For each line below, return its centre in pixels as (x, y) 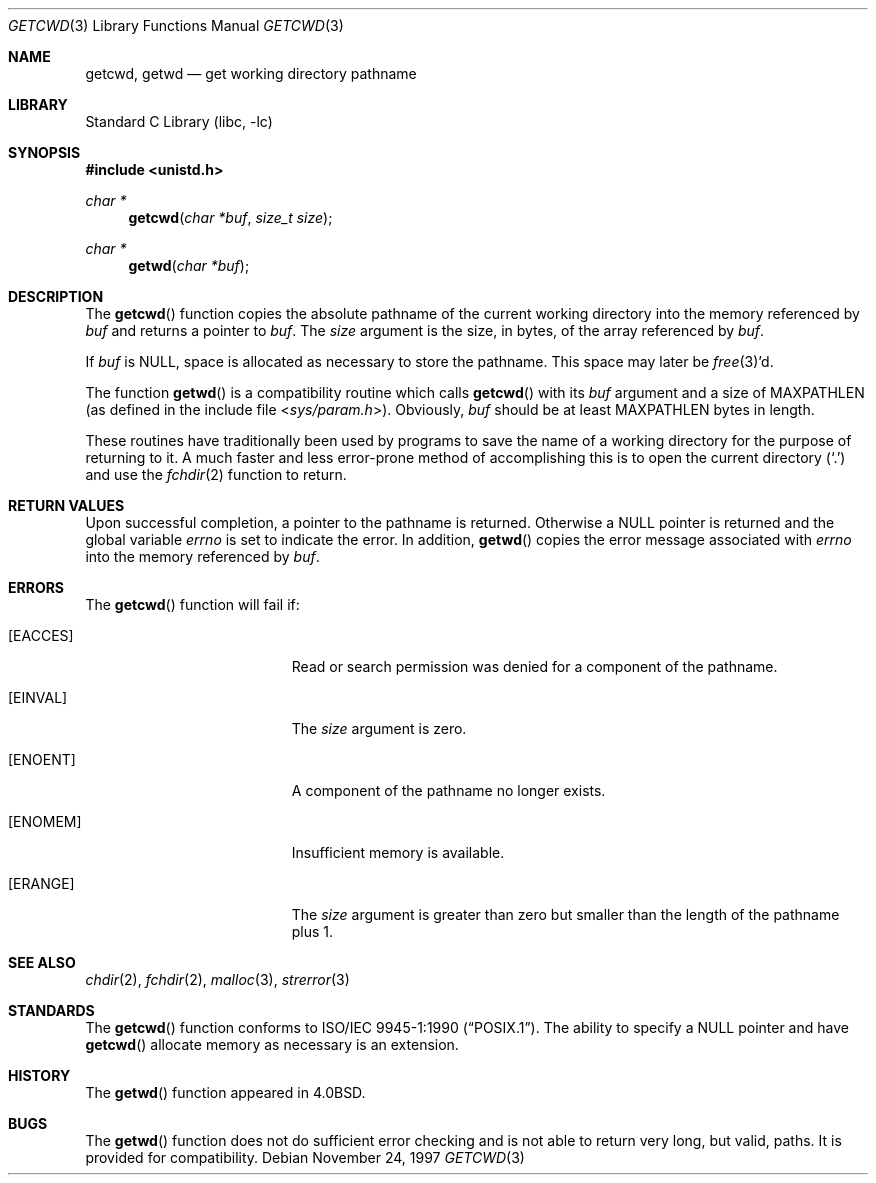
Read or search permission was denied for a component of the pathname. (534, 666)
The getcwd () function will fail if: (192, 604)
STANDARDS (51, 1010)
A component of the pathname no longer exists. (448, 790)
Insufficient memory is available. (398, 852)
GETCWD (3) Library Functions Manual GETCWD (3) (176, 25)
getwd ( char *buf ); (189, 265)
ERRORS (36, 587)
